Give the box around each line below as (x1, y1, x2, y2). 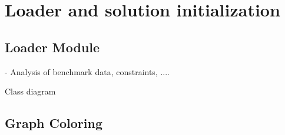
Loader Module (5, 38, 100, 56)
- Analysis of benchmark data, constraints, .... (5, 65, 170, 77)
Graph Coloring (5, 114, 103, 132)
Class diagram (5, 85, 56, 97)
